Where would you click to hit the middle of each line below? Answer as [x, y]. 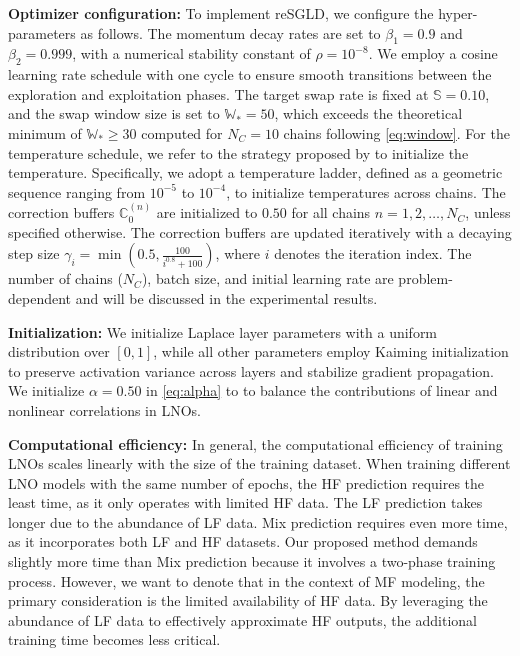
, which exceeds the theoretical [368, 113]
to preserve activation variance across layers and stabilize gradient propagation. [251, 370]
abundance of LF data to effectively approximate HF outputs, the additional [242, 619]
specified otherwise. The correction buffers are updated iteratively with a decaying [260, 231]
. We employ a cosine [433, 53]
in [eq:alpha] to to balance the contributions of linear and [322, 390]
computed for [182, 132]
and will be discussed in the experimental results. [226, 297]
